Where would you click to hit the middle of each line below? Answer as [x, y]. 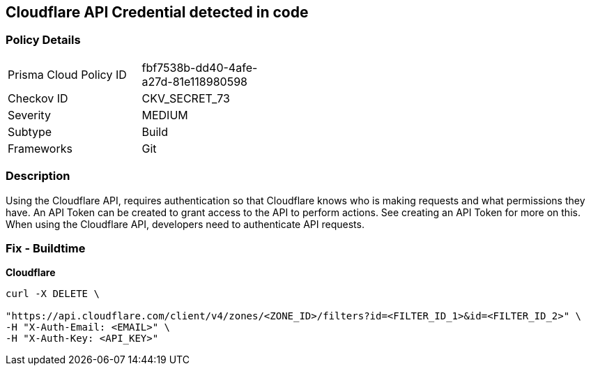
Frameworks [40, 148]
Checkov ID [38, 98]
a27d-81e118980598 [194, 81]
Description [38, 176]
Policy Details [43, 40]
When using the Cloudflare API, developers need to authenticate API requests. [185, 224]
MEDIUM [165, 115]
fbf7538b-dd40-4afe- [200, 67]
